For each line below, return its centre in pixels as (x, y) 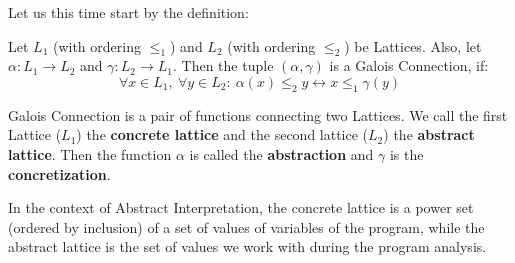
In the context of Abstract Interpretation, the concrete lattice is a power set (241, 207)
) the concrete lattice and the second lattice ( (222, 134)
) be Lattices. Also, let (413, 45)
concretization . (59, 173)
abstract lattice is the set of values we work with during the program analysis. (247, 246)
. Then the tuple (223, 65)
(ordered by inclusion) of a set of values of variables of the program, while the (246, 226)
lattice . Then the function (90, 153)
